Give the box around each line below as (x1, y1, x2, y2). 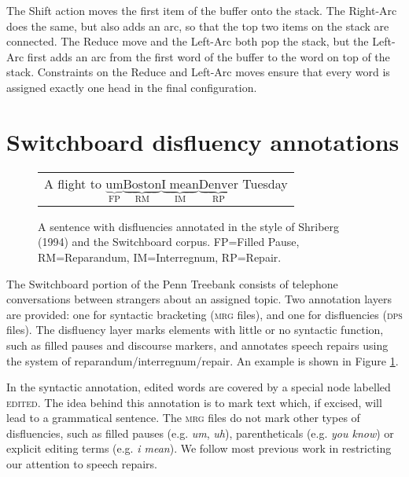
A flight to (44, 174, 101, 193)
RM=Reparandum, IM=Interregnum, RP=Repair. (38, 248, 282, 265)
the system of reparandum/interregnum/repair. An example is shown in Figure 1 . (6, 352, 399, 369)
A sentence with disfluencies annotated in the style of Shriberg (38, 218, 340, 234)
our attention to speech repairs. (6, 456, 157, 472)
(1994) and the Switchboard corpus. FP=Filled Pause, (38, 233, 300, 250)
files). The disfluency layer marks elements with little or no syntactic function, (6, 321, 384, 338)
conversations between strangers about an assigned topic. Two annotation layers (6, 291, 392, 307)
